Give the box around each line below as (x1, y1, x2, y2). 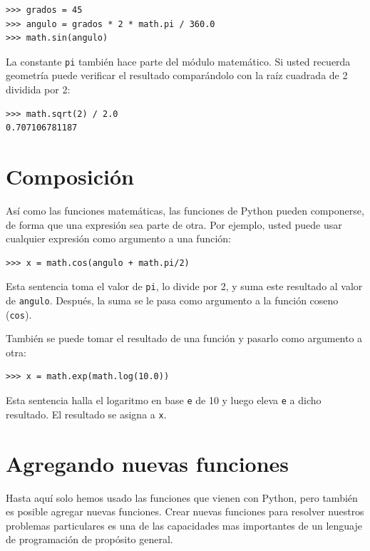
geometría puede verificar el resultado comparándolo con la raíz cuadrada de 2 (6, 68, 348, 83)
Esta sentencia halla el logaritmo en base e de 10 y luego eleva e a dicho (6, 393, 322, 408)
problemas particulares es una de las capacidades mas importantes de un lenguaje (6, 517, 363, 532)
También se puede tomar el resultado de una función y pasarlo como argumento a (6, 331, 363, 346)
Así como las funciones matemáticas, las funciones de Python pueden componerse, (6, 202, 364, 217)
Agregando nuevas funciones (6, 448, 289, 478)
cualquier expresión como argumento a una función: (6, 231, 231, 246)
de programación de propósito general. (6, 532, 173, 547)
